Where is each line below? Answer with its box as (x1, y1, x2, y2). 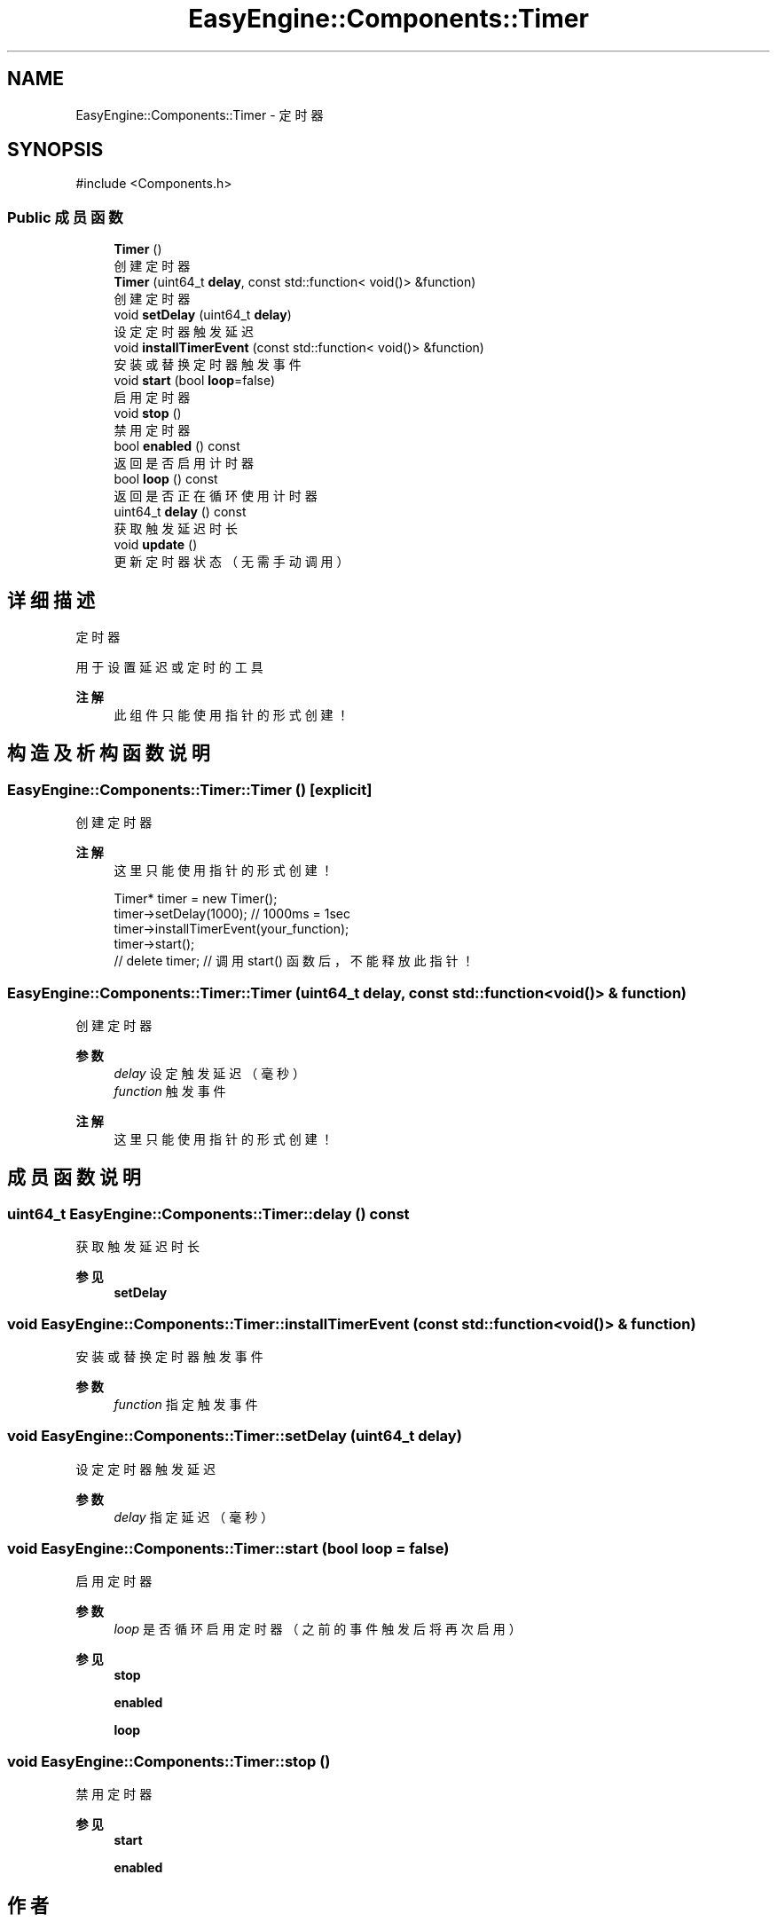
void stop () (114, 406, 182, 421)
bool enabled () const (114, 438, 240, 454)
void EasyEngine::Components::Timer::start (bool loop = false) (7, 1540, 450, 1558)
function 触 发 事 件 (114, 1083, 226, 1099)
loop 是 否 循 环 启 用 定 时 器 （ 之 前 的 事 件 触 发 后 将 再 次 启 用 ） (114, 1621, 522, 1637)
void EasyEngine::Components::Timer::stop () (7, 1752, 331, 1770)
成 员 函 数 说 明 (7, 1166, 141, 1189)
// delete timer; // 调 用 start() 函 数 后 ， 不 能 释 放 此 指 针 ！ (114, 953, 475, 969)
